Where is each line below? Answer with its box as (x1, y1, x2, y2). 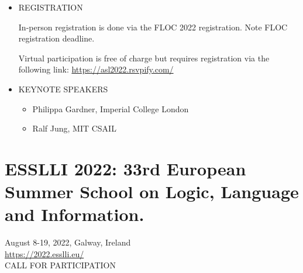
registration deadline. (18, 32, 95, 44)
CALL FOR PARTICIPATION (5, 259, 116, 271)
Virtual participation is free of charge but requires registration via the (18, 51, 270, 64)
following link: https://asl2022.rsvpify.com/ (18, 63, 174, 75)
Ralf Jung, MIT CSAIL (32, 122, 116, 134)
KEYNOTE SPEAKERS (18, 82, 108, 95)
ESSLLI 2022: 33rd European (5, 156, 246, 180)
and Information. (5, 202, 144, 226)
